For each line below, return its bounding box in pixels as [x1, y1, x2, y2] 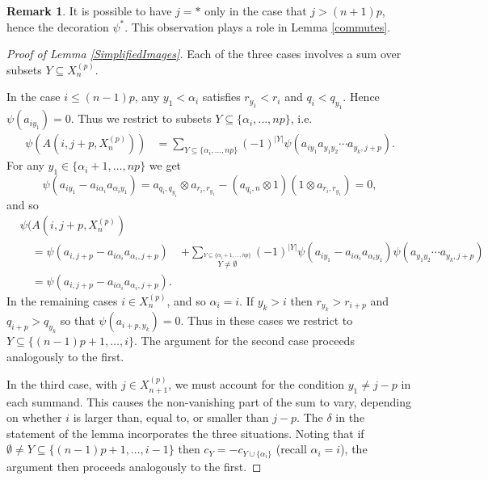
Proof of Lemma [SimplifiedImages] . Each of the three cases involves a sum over [6, 45, 402, 62]
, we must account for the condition [168, 376, 345, 393]
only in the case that [204, 2, 307, 19]
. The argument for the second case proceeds [134, 332, 355, 349]
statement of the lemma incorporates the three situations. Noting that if [6, 424, 364, 441]
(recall [276, 440, 307, 457]
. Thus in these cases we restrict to [180, 312, 353, 329]
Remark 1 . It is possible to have [6, 2, 172, 19]
